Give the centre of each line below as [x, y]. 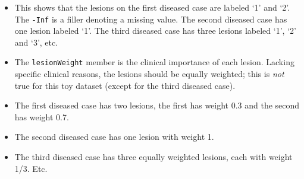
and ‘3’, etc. [36, 42]
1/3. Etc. [31, 168]
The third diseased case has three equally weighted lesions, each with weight [153, 157]
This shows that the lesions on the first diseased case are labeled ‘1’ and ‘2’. [152, 7]
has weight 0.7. [42, 116]
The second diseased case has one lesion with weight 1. [114, 137]
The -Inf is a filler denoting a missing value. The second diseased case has [151, 19]
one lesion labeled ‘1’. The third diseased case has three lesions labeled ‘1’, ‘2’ [155, 31]
